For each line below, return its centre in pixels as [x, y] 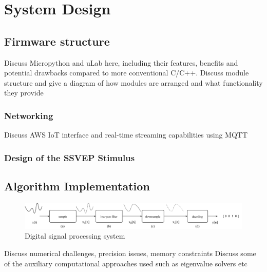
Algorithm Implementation [77, 186]
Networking [29, 115]
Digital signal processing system [75, 236]
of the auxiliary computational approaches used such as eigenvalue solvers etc [126, 263]
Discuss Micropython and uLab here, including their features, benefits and [121, 62]
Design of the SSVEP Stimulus [70, 157]
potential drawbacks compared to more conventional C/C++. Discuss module [127, 73]
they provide [24, 93]
